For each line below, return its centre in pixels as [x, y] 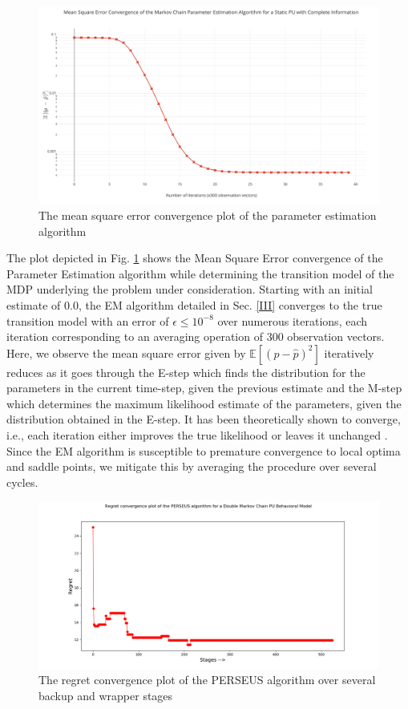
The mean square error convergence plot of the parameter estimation [208, 215]
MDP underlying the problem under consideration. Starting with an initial [190, 289]
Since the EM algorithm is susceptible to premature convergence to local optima [204, 450]
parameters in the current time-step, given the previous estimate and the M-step [204, 388]
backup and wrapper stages [106, 695]
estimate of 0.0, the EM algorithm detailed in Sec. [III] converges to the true [194, 304]
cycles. [22, 482]
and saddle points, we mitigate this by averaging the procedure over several [192, 466]
